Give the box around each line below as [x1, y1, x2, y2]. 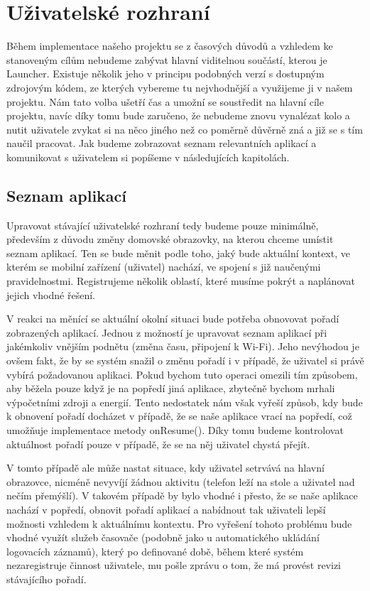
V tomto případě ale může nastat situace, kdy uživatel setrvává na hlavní [6, 460, 325, 475]
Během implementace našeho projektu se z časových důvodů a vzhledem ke [6, 38, 333, 53]
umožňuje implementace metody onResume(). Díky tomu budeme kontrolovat [6, 422, 344, 437]
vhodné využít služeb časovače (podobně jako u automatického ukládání [6, 530, 320, 545]
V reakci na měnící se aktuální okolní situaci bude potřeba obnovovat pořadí [6, 311, 339, 326]
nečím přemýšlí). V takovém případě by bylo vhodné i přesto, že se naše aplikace [6, 488, 358, 503]
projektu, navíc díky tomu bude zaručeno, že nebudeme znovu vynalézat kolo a [6, 108, 350, 123]
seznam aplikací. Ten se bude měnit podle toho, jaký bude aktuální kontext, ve [6, 245, 350, 260]
